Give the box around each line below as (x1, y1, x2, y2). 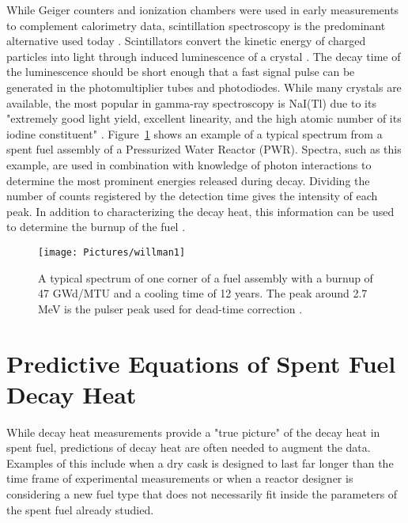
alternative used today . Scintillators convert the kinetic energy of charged (6, 32, 366, 49)
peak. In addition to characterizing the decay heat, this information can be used (6, 203, 395, 219)
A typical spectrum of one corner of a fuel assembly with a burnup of (38, 269, 373, 286)
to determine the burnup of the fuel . (6, 218, 186, 235)
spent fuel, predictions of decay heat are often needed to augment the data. (6, 439, 371, 456)
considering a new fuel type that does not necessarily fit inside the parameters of (6, 486, 398, 502)
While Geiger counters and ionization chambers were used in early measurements (6, 2, 399, 17)
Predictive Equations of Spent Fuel (6, 347, 396, 379)
